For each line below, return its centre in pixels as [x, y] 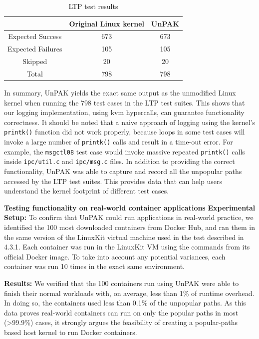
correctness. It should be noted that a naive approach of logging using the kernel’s [129, 122]
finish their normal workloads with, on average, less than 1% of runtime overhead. [129, 293]
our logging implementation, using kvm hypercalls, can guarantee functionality [124, 112]
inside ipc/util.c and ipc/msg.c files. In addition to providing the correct [120, 161]
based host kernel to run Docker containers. [71, 332]
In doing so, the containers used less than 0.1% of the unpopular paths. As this [125, 303]
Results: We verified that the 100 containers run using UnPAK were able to [122, 283]
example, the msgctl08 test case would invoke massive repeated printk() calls [125, 151]
